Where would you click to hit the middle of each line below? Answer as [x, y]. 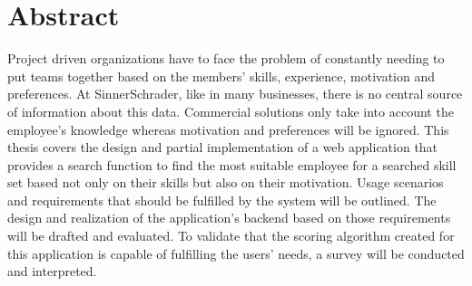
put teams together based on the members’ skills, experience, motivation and [221, 76]
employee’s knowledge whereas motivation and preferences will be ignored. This [228, 129]
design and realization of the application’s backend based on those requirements [229, 218]
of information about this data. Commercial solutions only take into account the [231, 111]
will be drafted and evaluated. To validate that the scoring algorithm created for [231, 236]
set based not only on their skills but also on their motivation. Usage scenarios [226, 182]
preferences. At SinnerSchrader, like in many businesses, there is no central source [235, 94]
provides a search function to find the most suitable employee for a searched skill [232, 164]
